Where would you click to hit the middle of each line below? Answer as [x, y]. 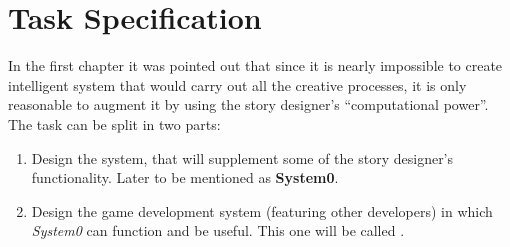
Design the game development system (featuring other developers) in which [262, 210]
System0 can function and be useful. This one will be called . [218, 230]
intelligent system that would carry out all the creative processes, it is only [237, 84]
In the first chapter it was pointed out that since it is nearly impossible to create [255, 65]
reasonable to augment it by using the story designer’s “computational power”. [248, 104]
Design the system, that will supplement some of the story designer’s [242, 157]
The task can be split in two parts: [114, 123]
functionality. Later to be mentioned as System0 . [185, 177]
